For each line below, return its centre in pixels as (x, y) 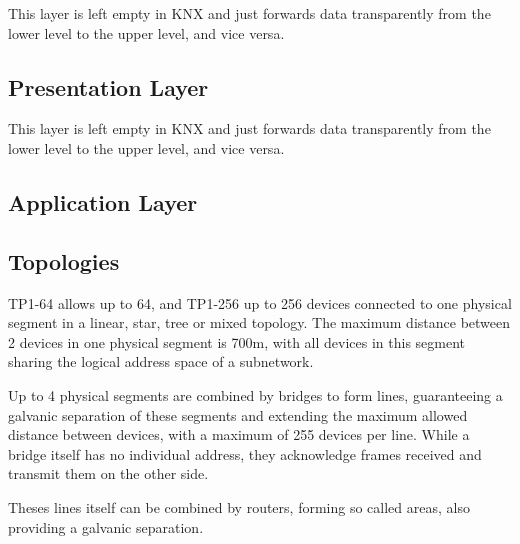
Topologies (64, 260)
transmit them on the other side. (108, 473)
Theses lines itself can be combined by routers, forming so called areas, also (239, 506)
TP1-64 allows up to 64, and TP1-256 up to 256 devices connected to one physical (260, 302)
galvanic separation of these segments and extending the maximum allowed (238, 414)
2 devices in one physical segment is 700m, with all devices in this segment (237, 341)
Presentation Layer (108, 86)
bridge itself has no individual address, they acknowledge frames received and (245, 453)
